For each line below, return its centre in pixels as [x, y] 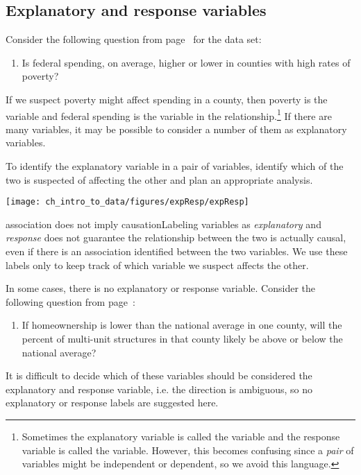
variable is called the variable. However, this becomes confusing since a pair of [188, 450]
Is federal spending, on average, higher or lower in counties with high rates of [186, 62]
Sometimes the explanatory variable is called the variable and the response [181, 436]
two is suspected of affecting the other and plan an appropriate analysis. [159, 179]
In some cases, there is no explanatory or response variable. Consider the [161, 288]
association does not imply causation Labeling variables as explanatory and [163, 224]
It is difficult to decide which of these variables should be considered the [159, 375]
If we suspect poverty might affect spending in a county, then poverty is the [167, 99]
